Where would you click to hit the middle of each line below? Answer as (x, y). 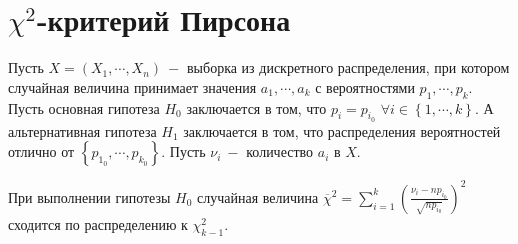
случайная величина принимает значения (132, 86)
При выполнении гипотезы (89, 196)
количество (280, 151)
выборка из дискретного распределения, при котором (348, 67)
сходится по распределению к (98, 223)
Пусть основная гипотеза (84, 107)
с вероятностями (365, 86)
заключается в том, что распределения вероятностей (342, 130)
